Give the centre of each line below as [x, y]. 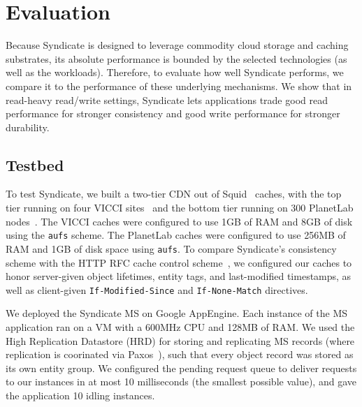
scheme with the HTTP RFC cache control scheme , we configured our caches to [179, 262]
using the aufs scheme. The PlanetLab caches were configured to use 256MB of [176, 235]
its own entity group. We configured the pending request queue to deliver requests [181, 368]
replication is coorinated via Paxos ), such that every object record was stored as [180, 354]
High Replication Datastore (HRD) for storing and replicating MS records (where [180, 340]
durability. [28, 127]
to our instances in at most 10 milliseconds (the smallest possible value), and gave [181, 382]
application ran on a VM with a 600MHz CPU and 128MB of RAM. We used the [180, 327]
